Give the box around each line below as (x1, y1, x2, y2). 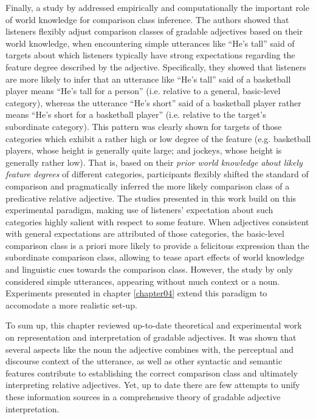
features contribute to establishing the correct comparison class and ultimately (5, 366, 298, 379)
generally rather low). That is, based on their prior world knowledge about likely (5, 155, 303, 168)
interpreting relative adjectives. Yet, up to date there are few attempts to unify (5, 378, 300, 391)
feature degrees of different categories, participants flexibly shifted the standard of (5, 168, 309, 180)
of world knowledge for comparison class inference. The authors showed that (5, 13, 289, 26)
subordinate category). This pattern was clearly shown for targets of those (5, 120, 282, 132)
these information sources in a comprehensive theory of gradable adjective (5, 390, 281, 403)
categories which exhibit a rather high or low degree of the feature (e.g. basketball (5, 132, 311, 145)
